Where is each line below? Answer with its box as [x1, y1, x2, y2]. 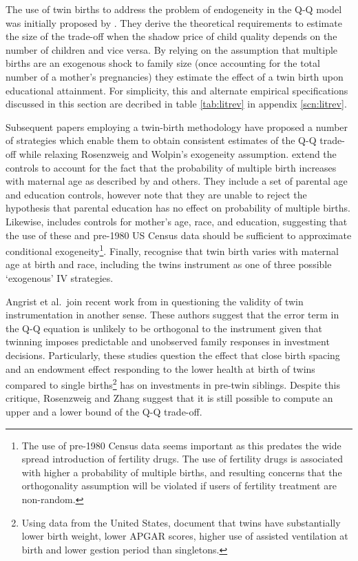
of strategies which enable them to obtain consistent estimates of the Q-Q [6, 133, 317, 147]
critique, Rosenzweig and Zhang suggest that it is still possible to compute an [6, 391, 333, 405]
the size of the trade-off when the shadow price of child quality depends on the [6, 29, 337, 43]
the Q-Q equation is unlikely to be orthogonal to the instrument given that [6, 320, 322, 335]
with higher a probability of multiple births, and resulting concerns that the [21, 465, 342, 479]
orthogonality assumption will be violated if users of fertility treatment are [21, 478, 337, 493]
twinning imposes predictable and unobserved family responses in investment [6, 334, 330, 349]
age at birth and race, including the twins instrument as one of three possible [6, 257, 332, 272]
